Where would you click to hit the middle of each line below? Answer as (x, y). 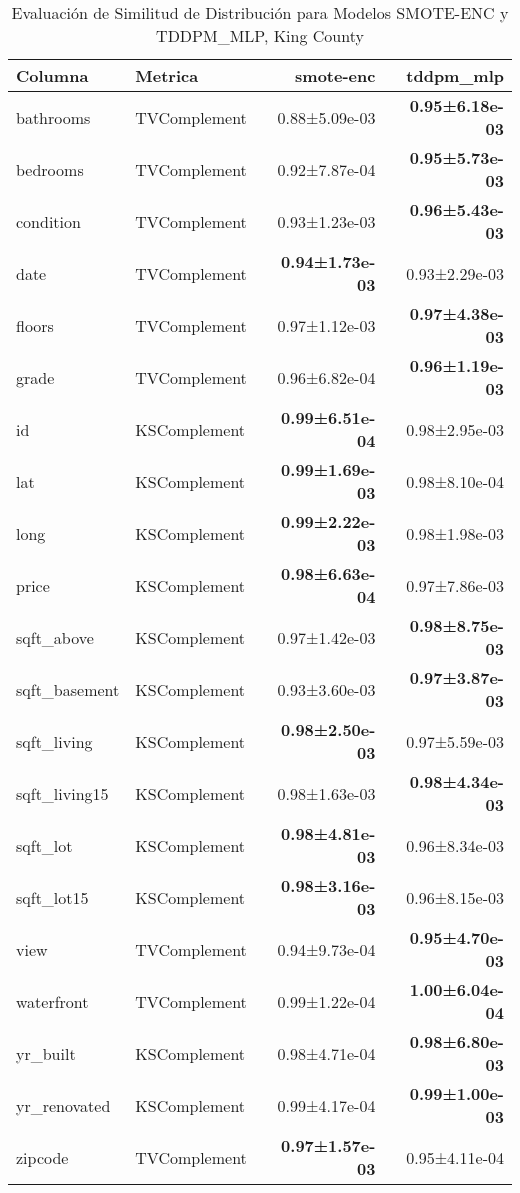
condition (48, 221)
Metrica (167, 75)
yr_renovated (63, 1105)
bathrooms (53, 117)
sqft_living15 (62, 793)
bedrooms (50, 169)
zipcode (42, 1157)
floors (35, 325)
